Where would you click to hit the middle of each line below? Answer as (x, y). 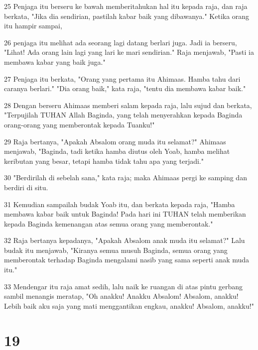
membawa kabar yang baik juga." (55, 61)
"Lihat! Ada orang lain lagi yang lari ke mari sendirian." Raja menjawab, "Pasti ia (129, 52)
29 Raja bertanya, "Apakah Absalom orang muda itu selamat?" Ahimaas (115, 141)
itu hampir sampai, (33, 26)
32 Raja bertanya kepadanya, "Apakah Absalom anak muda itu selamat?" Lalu (125, 240)
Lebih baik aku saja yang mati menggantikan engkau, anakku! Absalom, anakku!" (129, 305)
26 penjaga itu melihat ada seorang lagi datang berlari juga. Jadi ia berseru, (121, 42)
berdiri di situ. (26, 187)
